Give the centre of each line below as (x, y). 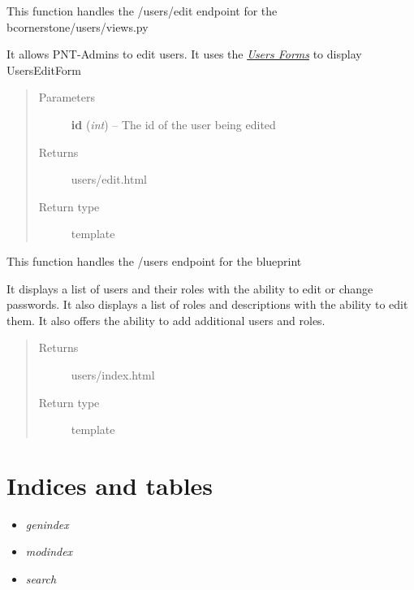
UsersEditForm (44, 69)
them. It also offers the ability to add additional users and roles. (166, 320)
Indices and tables (110, 485)
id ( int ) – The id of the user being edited (173, 124)
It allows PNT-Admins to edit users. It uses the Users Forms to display (184, 54)
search (41, 579)
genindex (47, 524)
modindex (49, 551)
